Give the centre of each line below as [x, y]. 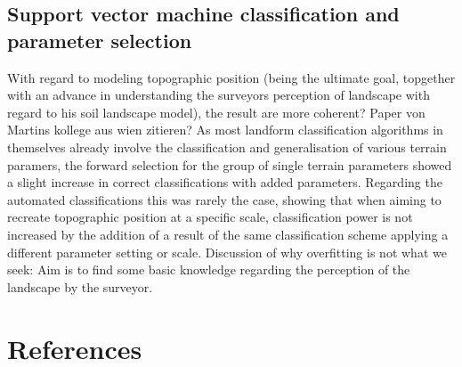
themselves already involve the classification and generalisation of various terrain [227, 147]
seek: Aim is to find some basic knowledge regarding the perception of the [209, 269]
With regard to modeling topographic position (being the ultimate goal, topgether [231, 77]
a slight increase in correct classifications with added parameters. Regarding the [225, 182]
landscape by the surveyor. [80, 286]
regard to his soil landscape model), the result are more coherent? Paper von [216, 112]
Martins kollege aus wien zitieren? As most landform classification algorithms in [225, 130]
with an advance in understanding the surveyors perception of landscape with [219, 95]
